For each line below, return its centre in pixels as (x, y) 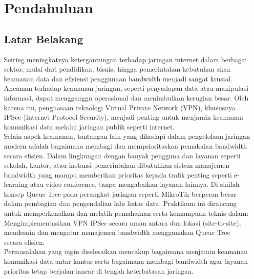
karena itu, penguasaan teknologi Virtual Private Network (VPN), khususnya (120, 107)
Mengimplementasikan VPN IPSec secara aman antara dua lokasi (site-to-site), (123, 222)
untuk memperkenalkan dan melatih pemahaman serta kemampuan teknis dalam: (126, 213)
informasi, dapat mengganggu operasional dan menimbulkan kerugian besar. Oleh (126, 97)
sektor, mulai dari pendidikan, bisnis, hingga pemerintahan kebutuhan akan (117, 69)
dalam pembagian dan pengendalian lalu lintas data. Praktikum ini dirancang (120, 203)
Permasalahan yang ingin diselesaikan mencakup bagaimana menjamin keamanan (126, 251)
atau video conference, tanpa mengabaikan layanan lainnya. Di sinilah (135, 184)
